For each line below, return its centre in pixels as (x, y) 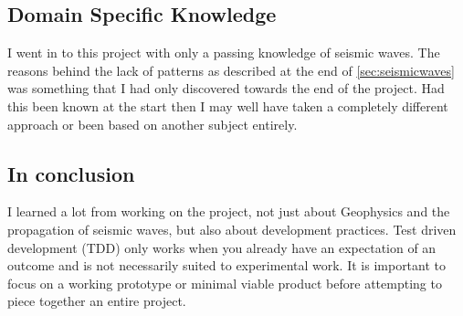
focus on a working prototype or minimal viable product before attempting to (225, 283)
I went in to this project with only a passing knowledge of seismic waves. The (224, 53)
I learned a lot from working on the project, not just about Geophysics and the (229, 211)
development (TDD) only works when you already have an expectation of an (222, 247)
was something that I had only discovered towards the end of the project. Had (226, 88)
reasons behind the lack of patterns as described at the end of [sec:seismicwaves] (231, 70)
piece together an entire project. (97, 301)
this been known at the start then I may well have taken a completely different (228, 105)
